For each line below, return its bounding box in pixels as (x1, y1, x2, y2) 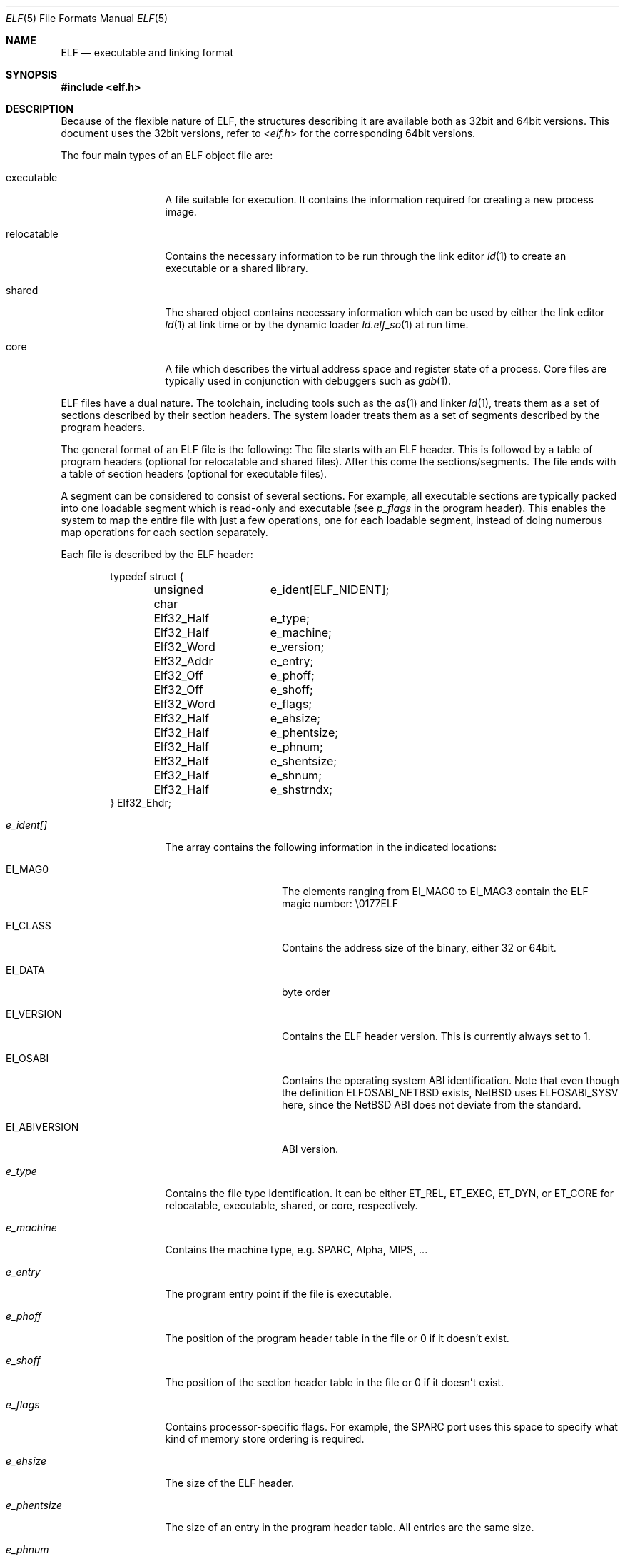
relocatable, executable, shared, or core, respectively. (165, 1199, 418, 1211)
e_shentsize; (270, 754, 337, 768)
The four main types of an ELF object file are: (61, 149, 273, 161)
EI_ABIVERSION (6, 1121, 79, 1133)
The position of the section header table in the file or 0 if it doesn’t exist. (165, 1376, 504, 1388)
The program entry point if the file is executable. (165, 1288, 392, 1300)
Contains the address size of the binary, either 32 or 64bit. (282, 942, 557, 954)
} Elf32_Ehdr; (110, 797, 171, 809)
